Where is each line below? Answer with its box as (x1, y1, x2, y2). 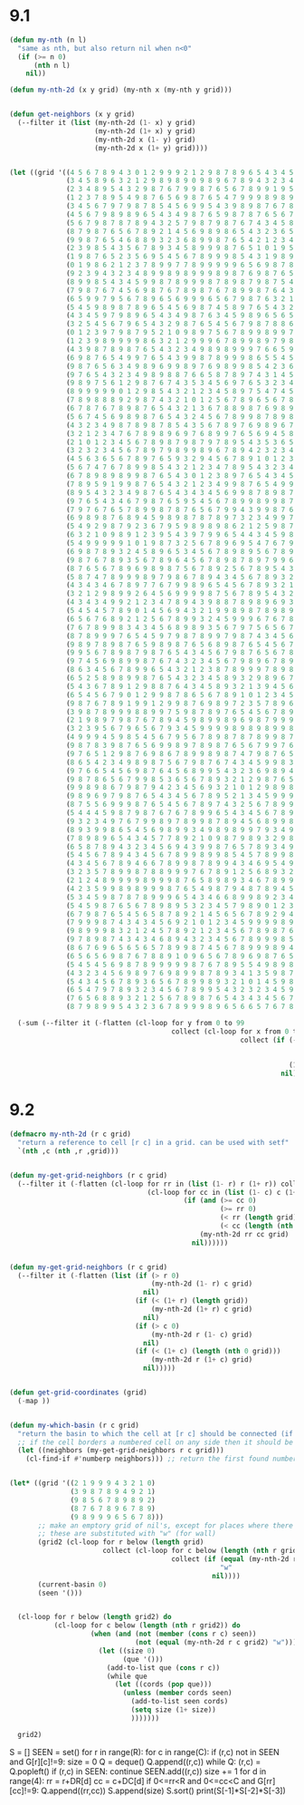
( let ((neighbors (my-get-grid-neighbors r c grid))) (17, 1446, 224, 1455)
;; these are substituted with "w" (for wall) (37, 1529, 217, 1538)
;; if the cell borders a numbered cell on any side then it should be (17, 1438, 294, 1447)
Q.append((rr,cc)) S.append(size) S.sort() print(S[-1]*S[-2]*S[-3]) (40, 1785, 287, 1796)
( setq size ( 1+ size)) (130, 1705, 217, 1714)
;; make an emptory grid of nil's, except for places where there (37, 1520, 294, 1530)
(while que (106, 1672, 147, 1681)
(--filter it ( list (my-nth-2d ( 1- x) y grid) (17, 119, 196, 128)
